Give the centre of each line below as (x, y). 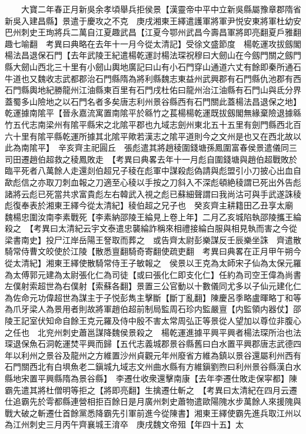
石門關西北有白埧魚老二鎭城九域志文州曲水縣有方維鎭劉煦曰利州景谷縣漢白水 (153, 367)
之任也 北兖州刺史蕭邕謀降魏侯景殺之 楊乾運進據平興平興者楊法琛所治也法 (153, 332)
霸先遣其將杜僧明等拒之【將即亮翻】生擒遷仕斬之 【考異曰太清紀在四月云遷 (151, 390)
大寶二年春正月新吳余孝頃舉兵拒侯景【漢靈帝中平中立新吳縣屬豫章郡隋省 (161, 9)
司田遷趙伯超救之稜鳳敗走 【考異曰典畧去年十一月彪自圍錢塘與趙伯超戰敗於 (151, 159)
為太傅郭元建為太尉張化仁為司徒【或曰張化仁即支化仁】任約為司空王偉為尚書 (153, 274)
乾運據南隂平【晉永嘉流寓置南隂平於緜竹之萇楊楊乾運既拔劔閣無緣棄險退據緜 (153, 113)
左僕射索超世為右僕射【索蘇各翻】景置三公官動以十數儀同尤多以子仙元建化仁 (153, 286)
